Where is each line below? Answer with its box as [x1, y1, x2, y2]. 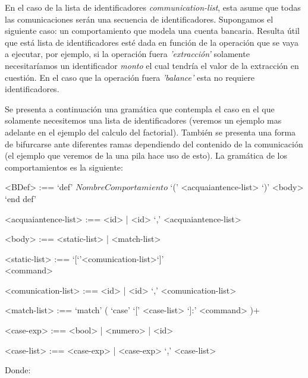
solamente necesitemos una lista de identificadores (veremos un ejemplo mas [5, 114, 282, 127]
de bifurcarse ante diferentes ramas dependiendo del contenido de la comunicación [5, 137, 303, 150]
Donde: [5, 364, 31, 376]
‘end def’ [5, 192, 36, 204]
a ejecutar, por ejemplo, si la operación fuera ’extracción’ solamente [5, 48, 250, 60]
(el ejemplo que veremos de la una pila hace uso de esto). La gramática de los [5, 149, 287, 162]
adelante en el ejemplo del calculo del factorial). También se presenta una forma [5, 125, 296, 138]
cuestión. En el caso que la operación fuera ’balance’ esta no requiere [5, 71, 254, 83]
